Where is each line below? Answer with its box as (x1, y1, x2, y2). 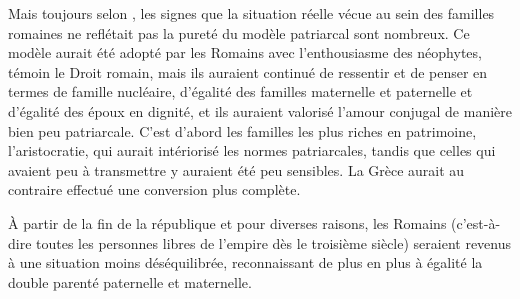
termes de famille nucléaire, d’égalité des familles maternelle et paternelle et (8, 81, 473, 102)
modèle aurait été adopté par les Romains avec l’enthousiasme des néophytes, (8, 42, 482, 63)
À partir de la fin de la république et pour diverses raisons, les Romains (8, 212, 447, 233)
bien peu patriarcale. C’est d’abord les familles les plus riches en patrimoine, (8, 120, 477, 141)
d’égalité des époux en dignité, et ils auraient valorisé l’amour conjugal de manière (8, 100, 512, 121)
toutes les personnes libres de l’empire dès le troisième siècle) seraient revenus (36, 232, 512, 253)
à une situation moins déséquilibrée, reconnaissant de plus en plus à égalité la (8, 252, 483, 273)
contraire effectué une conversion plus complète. (8, 179, 301, 200)
